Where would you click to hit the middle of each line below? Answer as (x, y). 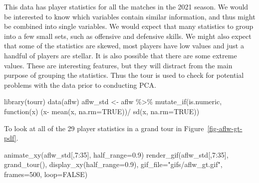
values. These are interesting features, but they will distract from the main (118, 65)
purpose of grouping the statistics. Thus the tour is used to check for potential (124, 75)
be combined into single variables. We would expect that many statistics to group (129, 26)
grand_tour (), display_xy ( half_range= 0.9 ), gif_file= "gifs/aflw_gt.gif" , (113, 164)
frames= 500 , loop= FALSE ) (46, 174)
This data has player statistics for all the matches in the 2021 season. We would (126, 6)
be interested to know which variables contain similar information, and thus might (130, 16)
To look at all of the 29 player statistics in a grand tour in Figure (104, 128)
